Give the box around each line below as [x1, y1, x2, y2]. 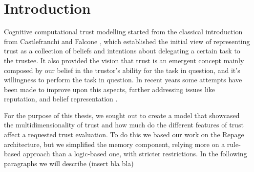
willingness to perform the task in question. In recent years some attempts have [4, 74, 242, 85]
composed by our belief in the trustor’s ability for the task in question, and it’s [4, 65, 240, 75]
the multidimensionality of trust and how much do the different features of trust [4, 120, 244, 130]
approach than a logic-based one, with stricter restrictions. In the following [22, 148, 247, 159]
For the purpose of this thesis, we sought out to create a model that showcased [4, 110, 240, 120]
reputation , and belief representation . [4, 94, 118, 104]
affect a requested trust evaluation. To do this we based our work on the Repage [4, 129, 244, 140]
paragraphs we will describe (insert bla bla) [4, 158, 134, 168]
